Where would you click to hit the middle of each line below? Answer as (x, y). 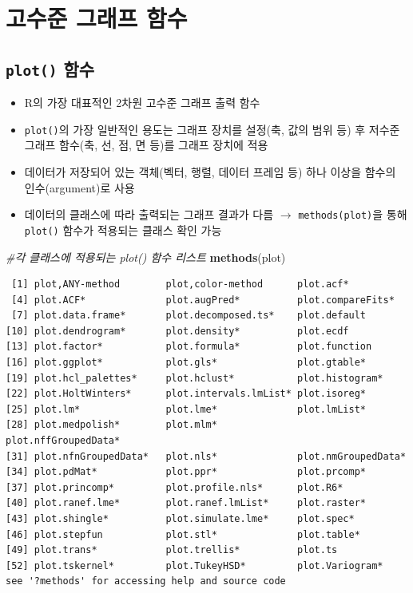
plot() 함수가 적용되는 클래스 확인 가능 (123, 229)
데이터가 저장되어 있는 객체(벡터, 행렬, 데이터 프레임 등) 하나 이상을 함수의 (210, 172)
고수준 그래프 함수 (97, 18)
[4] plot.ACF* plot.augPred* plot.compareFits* (203, 300)
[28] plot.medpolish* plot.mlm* (111, 425)
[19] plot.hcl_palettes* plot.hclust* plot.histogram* (195, 378)
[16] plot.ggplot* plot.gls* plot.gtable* (186, 363)
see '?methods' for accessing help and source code (146, 581)
